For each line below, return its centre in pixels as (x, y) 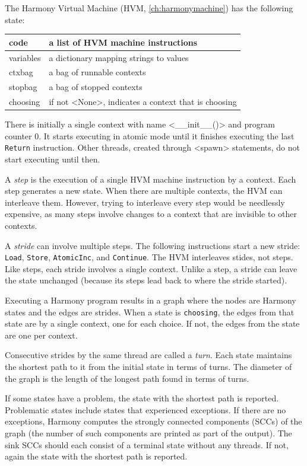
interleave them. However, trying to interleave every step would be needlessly (145, 202)
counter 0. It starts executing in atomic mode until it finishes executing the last (150, 135)
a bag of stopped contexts (96, 87)
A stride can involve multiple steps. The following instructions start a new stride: (153, 245)
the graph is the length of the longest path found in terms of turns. (127, 378)
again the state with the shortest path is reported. (96, 456)
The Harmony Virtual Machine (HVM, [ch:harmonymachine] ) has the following (149, 8)
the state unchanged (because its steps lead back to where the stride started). (146, 280)
